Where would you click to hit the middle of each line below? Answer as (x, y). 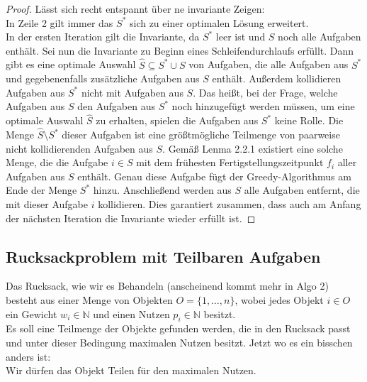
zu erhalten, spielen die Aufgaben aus (177, 120)
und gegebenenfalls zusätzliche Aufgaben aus (103, 78)
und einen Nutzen (131, 313)
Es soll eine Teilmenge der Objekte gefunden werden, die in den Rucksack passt (178, 328)
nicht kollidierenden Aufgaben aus (79, 148)
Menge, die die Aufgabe (57, 162)
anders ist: (28, 356)
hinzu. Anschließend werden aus (162, 190)
